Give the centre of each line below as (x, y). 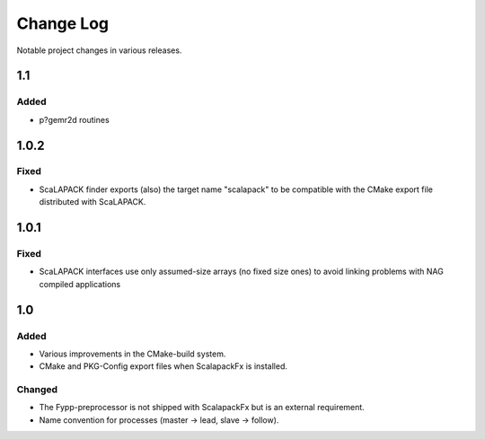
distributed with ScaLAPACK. (93, 202)
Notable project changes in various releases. (99, 50)
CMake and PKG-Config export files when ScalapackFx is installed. (163, 366)
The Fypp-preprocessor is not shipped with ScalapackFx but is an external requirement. (202, 408)
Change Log (63, 23)
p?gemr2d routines (74, 119)
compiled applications (80, 284)
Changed (37, 390)
